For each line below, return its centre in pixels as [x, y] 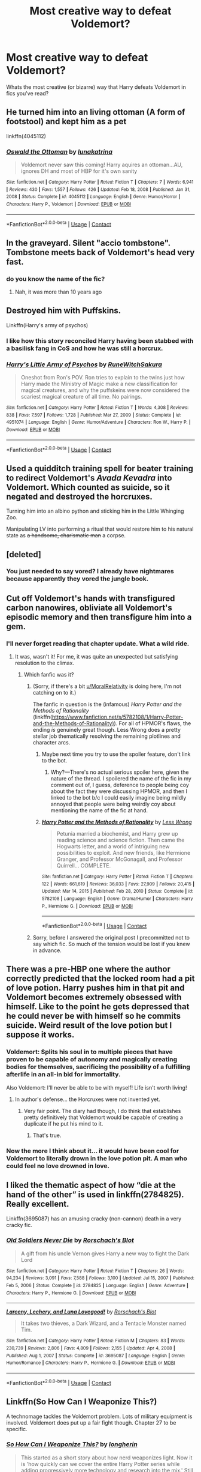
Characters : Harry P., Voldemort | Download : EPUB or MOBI [69, 204]
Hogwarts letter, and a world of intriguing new [113, 846]
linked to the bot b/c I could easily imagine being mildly [118, 798]
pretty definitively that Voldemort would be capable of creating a [103, 1117]
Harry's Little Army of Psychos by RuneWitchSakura [84, 364]
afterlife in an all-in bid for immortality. [63, 1075]
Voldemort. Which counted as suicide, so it [88, 487]
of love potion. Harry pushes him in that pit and [95, 988]
